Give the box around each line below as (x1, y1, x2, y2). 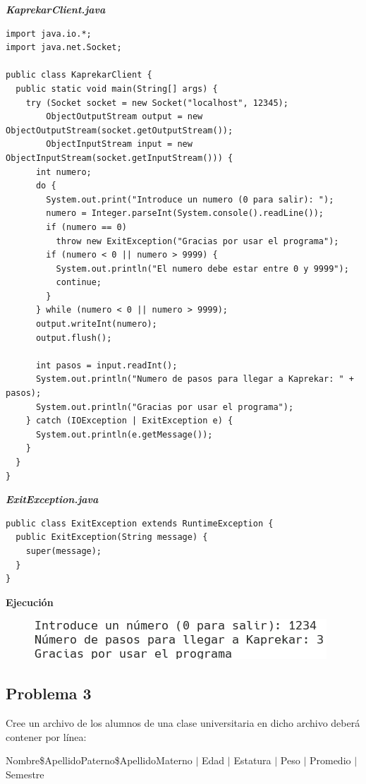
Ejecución (6, 594, 54, 609)
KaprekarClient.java (6, 2, 106, 16)
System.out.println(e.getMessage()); (35, 429, 213, 440)
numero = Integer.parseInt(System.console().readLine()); (46, 208, 324, 219)
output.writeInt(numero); (35, 319, 157, 330)
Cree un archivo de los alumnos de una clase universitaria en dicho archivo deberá (6, 716, 360, 730)
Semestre (6, 766, 44, 781)
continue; (56, 277, 102, 288)
